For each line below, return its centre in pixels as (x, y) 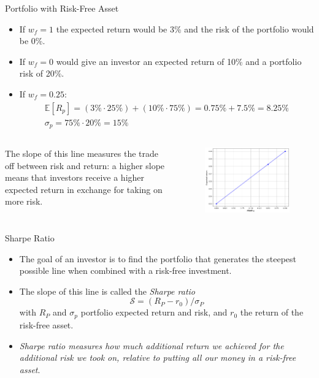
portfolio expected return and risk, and (154, 312)
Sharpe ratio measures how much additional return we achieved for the (152, 345)
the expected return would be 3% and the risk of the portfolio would (185, 28)
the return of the (272, 312)
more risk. (24, 201)
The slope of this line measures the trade (82, 153)
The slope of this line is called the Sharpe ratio (107, 291)
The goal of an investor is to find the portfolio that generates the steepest (158, 258)
